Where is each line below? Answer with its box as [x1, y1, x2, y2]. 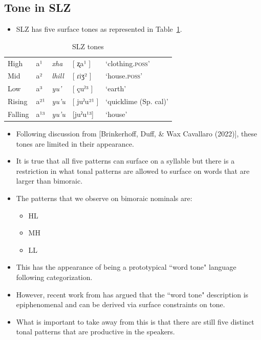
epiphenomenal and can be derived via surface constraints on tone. [16, 299, 225, 310]
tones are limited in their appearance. [16, 138, 134, 149]
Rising [8, 96, 28, 107]
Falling [8, 109, 29, 119]
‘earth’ [105, 83, 126, 94]
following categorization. [16, 272, 93, 283]
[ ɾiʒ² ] [72, 70, 92, 81]
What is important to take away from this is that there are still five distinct [16, 316, 254, 327]
